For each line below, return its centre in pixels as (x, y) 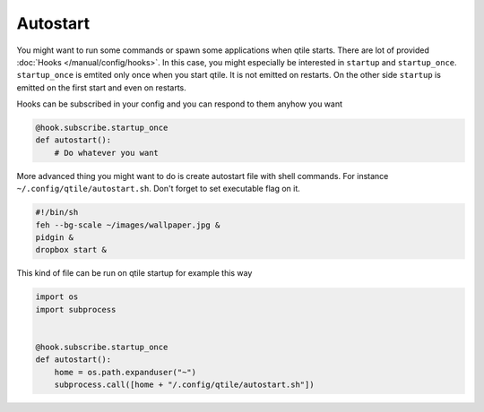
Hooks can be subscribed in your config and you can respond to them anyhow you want (180, 104)
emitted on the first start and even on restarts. (102, 87)
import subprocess (76, 309)
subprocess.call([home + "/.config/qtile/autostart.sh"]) (184, 385)
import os (57, 297)
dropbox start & (71, 250)
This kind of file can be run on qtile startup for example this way (134, 273)
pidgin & (55, 238)
